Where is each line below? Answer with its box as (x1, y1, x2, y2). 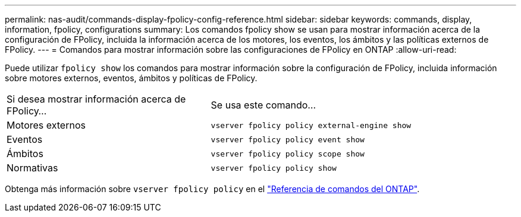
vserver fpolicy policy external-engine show (211, 120, 412, 130)
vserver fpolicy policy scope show (211, 149, 365, 158)
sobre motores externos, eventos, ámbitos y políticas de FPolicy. (5, 73, 258, 83)
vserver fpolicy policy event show (211, 135, 365, 144)
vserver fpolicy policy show (211, 163, 337, 173)
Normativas (7, 162, 58, 174)
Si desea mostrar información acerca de (7, 93, 186, 105)
